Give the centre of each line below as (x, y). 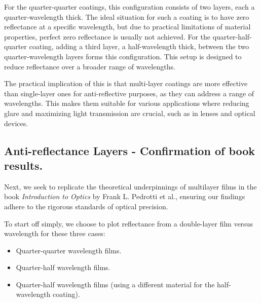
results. (24, 165)
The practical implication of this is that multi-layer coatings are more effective (126, 83)
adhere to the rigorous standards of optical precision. (86, 206)
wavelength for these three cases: (55, 233)
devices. (16, 123)
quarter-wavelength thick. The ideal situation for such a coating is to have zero (127, 16)
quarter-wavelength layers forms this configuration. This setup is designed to (123, 56)
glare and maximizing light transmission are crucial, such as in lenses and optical (130, 113)
